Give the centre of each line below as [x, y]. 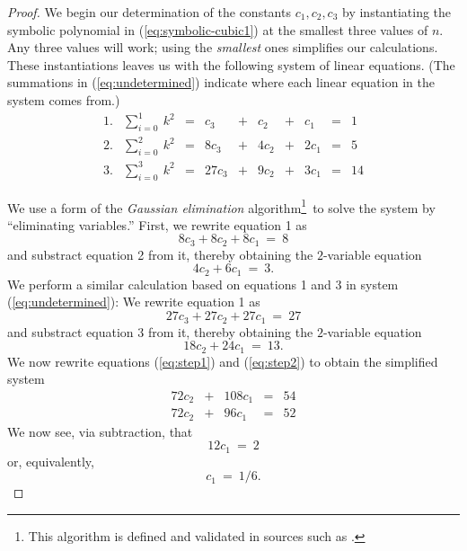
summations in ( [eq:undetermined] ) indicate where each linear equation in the [221, 82]
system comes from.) [64, 99]
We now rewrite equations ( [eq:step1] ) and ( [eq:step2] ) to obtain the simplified [223, 361]
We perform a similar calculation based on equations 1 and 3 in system [203, 284]
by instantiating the [397, 12]
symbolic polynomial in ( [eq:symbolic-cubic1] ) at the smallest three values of [218, 29]
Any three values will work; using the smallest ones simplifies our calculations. [223, 47]
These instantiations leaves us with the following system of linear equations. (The [231, 64]
